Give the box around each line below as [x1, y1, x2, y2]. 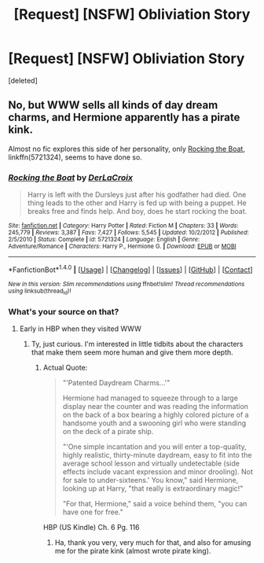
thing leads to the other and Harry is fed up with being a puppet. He [27, 198, 247, 208]
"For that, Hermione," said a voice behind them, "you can [62, 499, 247, 509]
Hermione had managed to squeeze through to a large [62, 393, 238, 403]
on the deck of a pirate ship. [62, 427, 154, 436]
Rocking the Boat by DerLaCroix [8, 171, 134, 182]
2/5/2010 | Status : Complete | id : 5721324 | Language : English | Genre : [8, 236, 200, 244]
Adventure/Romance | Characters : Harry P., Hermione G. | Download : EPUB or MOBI [8, 242, 237, 251]
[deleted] [8, 75, 38, 85]
